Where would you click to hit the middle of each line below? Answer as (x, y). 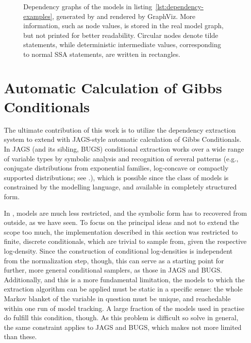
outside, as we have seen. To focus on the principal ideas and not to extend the (122, 222)
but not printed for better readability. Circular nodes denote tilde (121, 35)
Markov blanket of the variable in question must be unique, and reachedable (117, 298)
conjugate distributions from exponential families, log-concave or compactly (116, 168)
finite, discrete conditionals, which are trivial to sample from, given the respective (125, 241)
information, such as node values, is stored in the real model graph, (124, 26)
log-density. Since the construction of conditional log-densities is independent (118, 251)
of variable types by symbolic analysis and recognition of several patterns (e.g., (121, 158)
